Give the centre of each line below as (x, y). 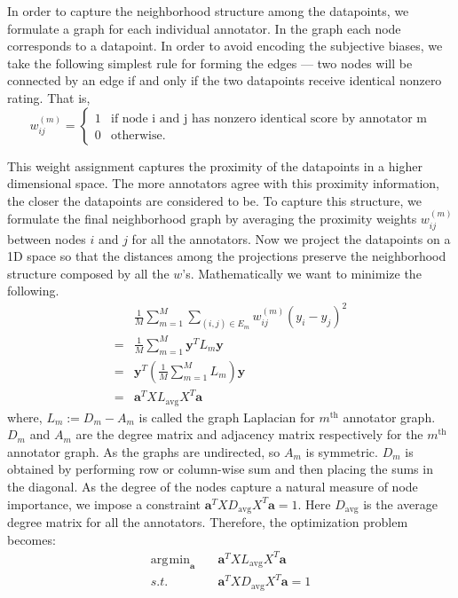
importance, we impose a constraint (104, 504)
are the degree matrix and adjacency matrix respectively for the (249, 434)
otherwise (137, 135)
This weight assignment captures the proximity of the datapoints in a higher (215, 165)
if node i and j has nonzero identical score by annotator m (269, 118)
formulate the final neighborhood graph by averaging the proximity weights (212, 219)
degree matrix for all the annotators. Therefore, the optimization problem (208, 522)
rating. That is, (49, 97)
